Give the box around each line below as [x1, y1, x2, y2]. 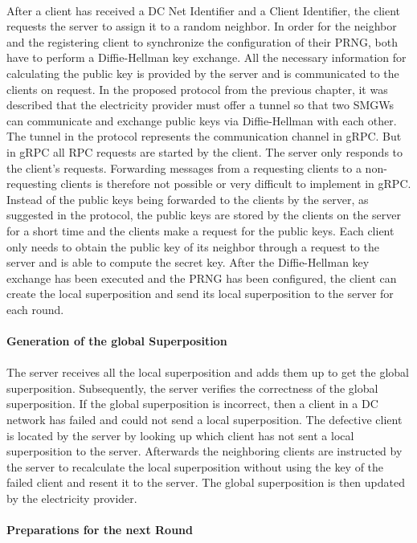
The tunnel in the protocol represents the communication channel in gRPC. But [6, 128, 402, 145]
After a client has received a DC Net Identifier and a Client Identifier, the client [6, 2, 400, 18]
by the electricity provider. [6, 490, 137, 506]
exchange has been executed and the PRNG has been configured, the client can [6, 269, 397, 286]
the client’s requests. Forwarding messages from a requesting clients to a [6, 159, 362, 176]
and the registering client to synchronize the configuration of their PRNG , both [6, 33, 398, 50]
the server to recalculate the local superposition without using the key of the [6, 458, 384, 475]
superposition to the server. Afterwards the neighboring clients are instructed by [6, 443, 403, 459]
